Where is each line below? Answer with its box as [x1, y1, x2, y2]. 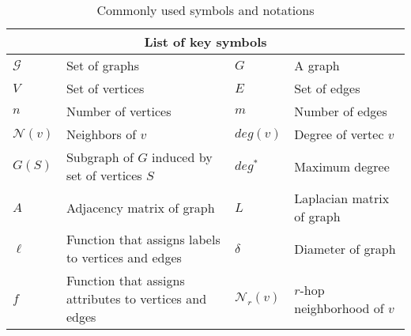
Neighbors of [66, 125, 137, 143]
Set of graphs [66, 56, 140, 74]
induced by [152, 148, 213, 166]
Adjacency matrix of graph [66, 198, 215, 217]
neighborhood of [294, 298, 384, 317]
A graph [294, 56, 340, 74]
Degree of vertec [294, 125, 384, 143]
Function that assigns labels [66, 230, 221, 248]
